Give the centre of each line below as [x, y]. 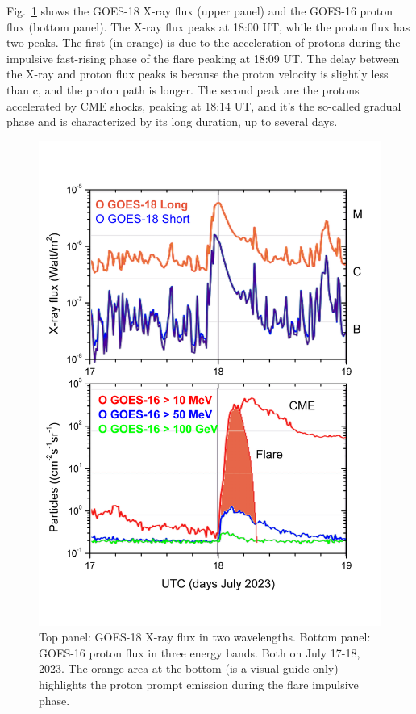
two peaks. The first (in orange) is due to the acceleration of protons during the [204, 42]
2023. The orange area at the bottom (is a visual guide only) [189, 668]
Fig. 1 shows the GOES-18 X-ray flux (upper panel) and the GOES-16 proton [200, 10]
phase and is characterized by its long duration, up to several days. [172, 122]
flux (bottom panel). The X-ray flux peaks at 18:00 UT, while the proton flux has [208, 26]
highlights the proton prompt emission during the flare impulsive [199, 685]
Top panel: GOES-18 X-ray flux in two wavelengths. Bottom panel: [205, 637]
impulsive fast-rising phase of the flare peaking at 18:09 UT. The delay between [203, 58]
